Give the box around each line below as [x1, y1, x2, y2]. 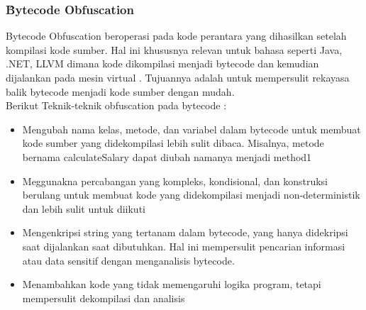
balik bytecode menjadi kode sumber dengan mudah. [6, 84, 235, 99]
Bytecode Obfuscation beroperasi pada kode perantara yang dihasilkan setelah [6, 28, 347, 43]
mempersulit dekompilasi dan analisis [22, 290, 185, 305]
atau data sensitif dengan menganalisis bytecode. [22, 253, 235, 267]
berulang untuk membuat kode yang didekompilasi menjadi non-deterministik [22, 187, 360, 202]
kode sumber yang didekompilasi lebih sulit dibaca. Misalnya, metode [22, 135, 324, 150]
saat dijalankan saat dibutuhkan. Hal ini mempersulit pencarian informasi [22, 238, 345, 253]
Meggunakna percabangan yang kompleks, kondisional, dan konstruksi [22, 173, 328, 188]
